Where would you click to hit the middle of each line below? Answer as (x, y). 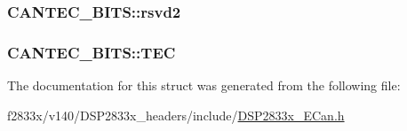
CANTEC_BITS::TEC (92, 52)
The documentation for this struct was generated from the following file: (204, 85)
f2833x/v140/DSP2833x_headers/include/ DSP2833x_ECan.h (176, 115)
